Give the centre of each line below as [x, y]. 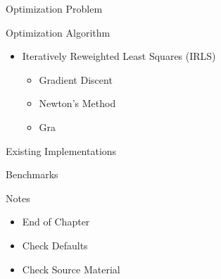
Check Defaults [55, 245]
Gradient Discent [76, 79]
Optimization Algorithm [58, 32]
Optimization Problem [54, 8]
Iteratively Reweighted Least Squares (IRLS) [119, 56]
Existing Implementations [61, 150]
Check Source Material [71, 269]
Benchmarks [32, 174]
